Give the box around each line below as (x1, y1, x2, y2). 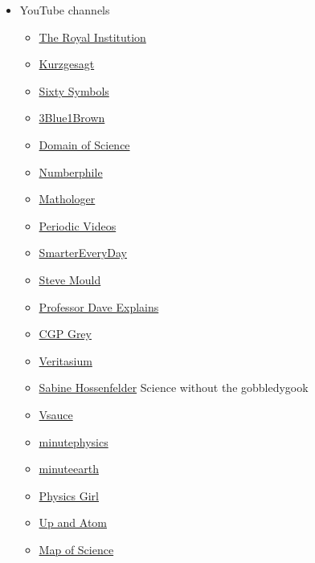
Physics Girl (39, 487, 99, 504)
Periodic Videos (39, 217, 117, 234)
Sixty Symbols (39, 82, 109, 99)
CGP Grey (39, 325, 92, 342)
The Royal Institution (39, 28, 146, 45)
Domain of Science (39, 136, 130, 153)
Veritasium (39, 352, 92, 369)
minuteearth (39, 460, 99, 477)
